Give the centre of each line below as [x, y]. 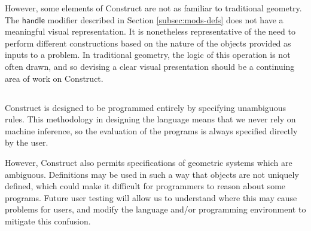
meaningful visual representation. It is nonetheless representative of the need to [150, 31]
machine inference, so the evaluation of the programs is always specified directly [151, 130]
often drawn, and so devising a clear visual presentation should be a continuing [150, 66]
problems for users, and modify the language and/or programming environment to [155, 209]
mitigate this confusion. [48, 221]
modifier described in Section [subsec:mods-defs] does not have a [165, 19]
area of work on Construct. [54, 78]
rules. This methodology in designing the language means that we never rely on [150, 119]
